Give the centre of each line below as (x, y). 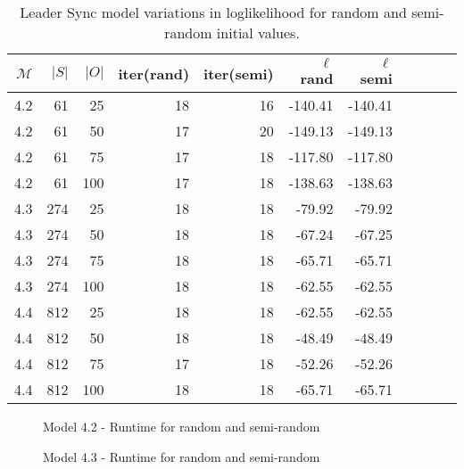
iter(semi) (239, 73)
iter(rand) (154, 73)
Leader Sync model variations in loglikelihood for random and (213, 12)
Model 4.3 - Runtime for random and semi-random (182, 456)
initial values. (258, 33)
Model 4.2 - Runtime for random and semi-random (182, 426)
